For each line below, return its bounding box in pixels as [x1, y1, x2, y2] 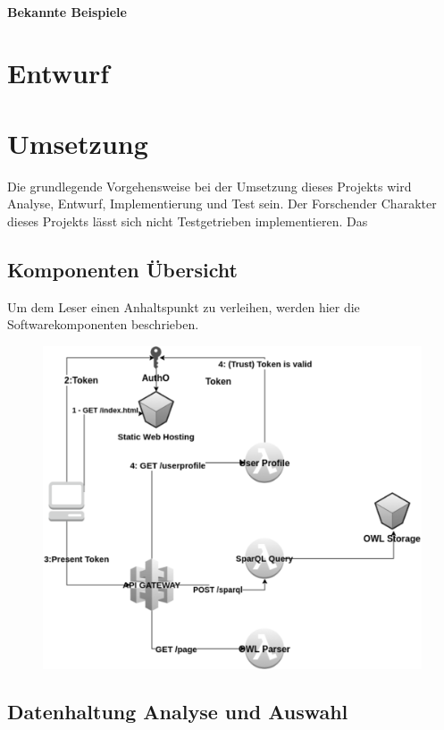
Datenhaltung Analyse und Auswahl [7, 698, 348, 726]
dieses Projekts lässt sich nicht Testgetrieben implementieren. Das [7, 211, 368, 230]
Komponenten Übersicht [7, 255, 238, 283]
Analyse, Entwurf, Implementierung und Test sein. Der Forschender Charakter [7, 194, 437, 213]
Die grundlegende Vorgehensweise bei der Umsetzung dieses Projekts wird [7, 176, 412, 195]
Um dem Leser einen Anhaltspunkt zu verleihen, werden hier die [7, 297, 360, 316]
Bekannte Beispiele [7, 2, 127, 21]
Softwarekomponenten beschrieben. [7, 315, 199, 334]
